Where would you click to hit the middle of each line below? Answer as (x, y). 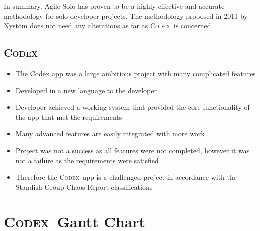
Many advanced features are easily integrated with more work (110, 133)
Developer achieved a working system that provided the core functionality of (133, 107)
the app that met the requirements (69, 116)
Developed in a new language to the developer (86, 90)
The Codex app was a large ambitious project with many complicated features (136, 73)
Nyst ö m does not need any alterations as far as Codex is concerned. (109, 26)
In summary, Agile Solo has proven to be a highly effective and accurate (114, 6)
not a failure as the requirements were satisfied (87, 160)
